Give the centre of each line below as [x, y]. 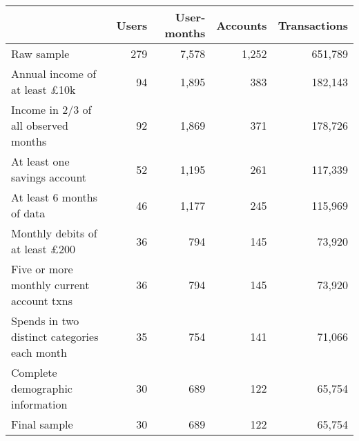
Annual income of [54, 73]
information [39, 404]
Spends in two [45, 321]
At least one [40, 161]
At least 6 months [55, 197]
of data [28, 213]
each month [39, 352]
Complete [34, 372]
